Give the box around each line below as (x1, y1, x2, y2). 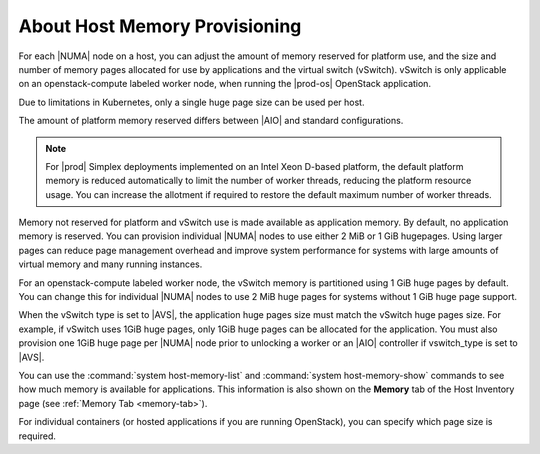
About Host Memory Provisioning (18, 15, 302, 37)
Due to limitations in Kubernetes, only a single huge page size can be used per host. (18, 96, 365, 108)
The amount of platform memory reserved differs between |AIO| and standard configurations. (18, 115, 404, 127)
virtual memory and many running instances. (18, 258, 203, 270)
